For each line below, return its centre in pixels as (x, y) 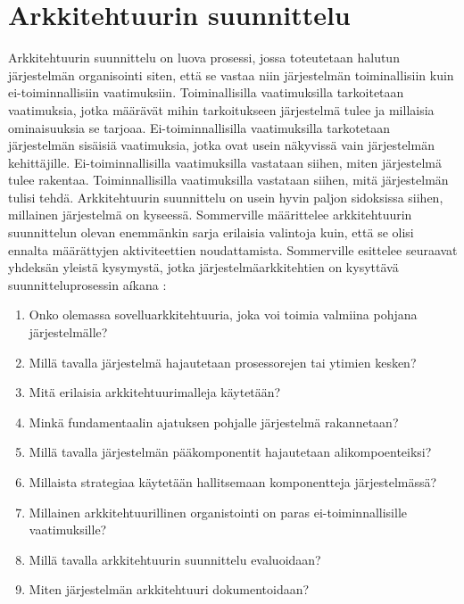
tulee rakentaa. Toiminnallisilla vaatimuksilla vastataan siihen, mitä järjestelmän (228, 180)
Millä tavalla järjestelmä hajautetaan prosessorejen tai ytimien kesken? (223, 362)
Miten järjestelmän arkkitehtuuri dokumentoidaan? (169, 589)
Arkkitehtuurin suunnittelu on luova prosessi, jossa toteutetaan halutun (204, 58)
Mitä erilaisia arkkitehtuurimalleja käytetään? (155, 392)
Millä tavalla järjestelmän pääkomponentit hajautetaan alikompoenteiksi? (230, 452)
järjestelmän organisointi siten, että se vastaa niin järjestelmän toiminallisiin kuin (231, 74)
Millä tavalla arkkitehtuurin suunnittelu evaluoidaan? (175, 559)
